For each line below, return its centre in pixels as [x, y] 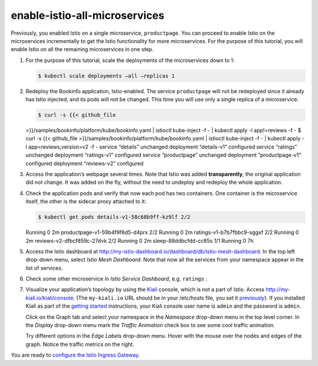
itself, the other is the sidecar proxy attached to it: [86, 202]
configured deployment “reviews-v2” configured [85, 163]
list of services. [44, 268]
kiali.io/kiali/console [49, 298]
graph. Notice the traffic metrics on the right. [80, 344]
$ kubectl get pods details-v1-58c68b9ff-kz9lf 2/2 [114, 217]
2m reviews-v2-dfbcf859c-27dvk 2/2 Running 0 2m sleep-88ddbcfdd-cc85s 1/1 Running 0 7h [140, 240]
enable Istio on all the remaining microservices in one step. [82, 50]
